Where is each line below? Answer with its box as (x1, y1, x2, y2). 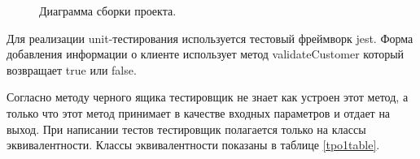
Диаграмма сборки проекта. (39, 2, 177, 19)
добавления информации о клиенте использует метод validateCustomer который (7, 45, 405, 62)
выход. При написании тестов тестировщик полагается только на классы (7, 120, 366, 137)
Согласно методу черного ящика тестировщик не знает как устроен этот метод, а (7, 88, 409, 105)
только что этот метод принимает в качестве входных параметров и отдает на (7, 104, 391, 121)
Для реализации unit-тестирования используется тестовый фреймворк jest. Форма (7, 29, 413, 46)
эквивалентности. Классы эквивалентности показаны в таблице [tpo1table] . (7, 136, 380, 153)
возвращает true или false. (7, 61, 137, 78)
